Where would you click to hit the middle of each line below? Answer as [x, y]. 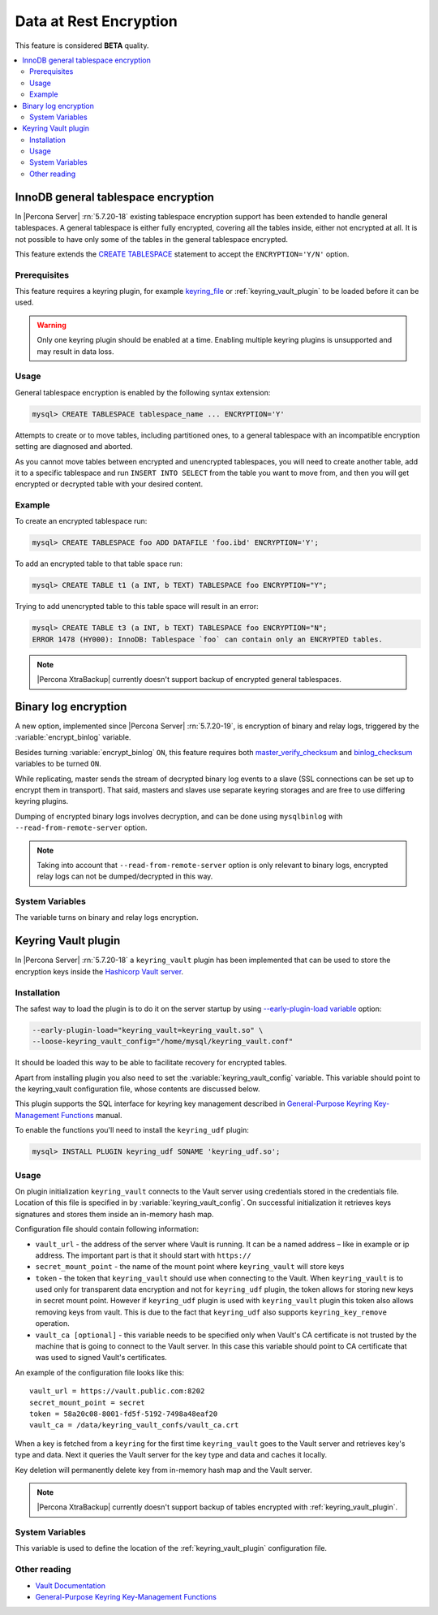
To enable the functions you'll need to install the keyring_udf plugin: [132, 1130]
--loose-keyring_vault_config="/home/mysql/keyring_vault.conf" [163, 1042]
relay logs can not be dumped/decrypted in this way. [125, 876]
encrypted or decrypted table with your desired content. [109, 484]
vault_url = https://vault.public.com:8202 [117, 1391]
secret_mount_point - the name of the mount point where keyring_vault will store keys [190, 1267]
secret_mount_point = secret [87, 1402]
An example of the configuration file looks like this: [99, 1372]
